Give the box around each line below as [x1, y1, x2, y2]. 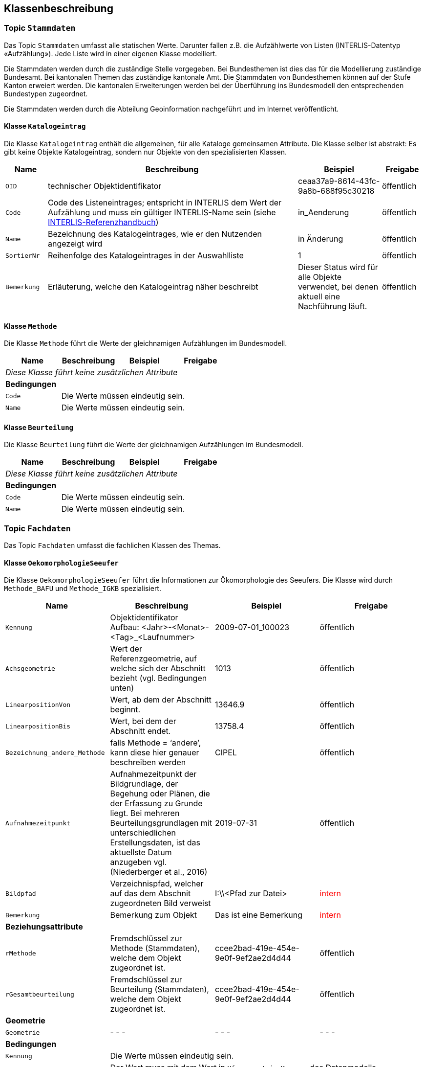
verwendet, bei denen [298, 282, 379, 292]
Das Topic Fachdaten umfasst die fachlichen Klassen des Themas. [4, 541, 221, 550]
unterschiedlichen [110, 828, 176, 838]
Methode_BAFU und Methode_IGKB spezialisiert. [4, 584, 161, 593]
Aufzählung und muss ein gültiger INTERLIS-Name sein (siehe [48, 207, 276, 218]
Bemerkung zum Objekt [110, 910, 197, 920]
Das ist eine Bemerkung [215, 910, 302, 920]
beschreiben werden [110, 757, 186, 768]
